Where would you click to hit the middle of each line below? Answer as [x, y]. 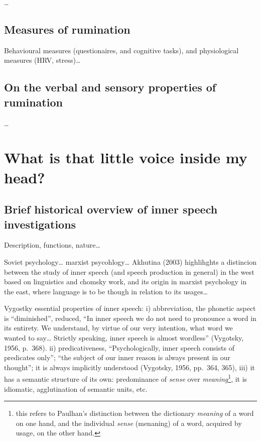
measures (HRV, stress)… [42, 60]
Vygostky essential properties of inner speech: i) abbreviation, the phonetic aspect [130, 308]
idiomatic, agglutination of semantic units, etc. [76, 389]
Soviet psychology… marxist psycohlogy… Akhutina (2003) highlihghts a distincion [130, 261]
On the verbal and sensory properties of [110, 87]
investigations [40, 224]
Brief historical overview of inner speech [111, 209]
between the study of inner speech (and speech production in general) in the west [129, 271]
